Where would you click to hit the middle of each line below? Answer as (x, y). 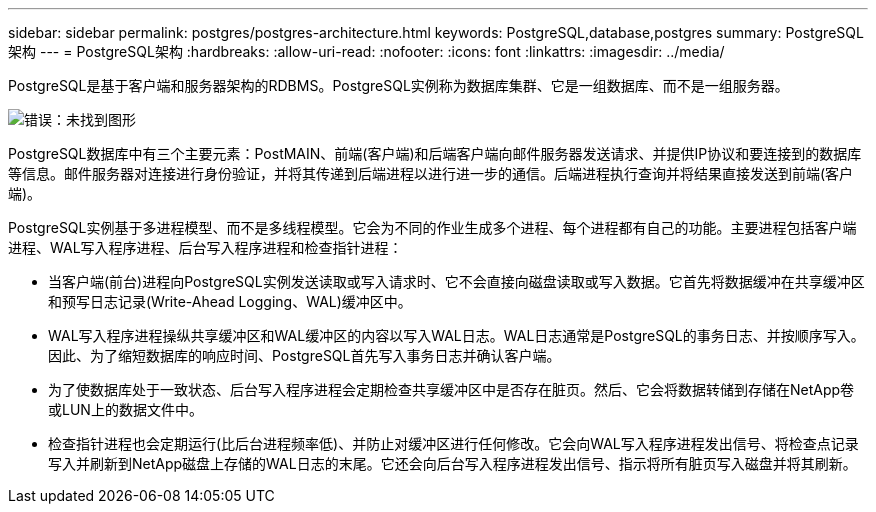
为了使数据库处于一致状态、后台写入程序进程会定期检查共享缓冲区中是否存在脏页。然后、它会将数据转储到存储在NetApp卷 (451, 389)
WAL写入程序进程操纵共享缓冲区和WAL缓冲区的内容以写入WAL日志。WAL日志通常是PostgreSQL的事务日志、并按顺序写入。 (456, 335)
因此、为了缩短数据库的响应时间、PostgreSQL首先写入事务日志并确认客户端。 (304, 355)
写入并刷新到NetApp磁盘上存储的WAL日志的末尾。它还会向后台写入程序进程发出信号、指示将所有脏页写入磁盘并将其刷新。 (452, 463)
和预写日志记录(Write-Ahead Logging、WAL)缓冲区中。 (230, 301)
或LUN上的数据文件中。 (125, 409)
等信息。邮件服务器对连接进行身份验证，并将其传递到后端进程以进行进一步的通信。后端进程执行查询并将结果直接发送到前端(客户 (431, 173)
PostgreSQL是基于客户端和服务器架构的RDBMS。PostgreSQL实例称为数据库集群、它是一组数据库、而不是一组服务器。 (398, 85)
